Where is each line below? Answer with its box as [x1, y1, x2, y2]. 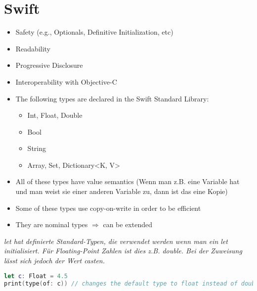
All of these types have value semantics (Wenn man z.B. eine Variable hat [15, 176, 240, 187]
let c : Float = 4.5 [4, 272, 68, 280]
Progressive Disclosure [15, 60, 83, 70]
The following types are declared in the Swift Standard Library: [15, 93, 209, 103]
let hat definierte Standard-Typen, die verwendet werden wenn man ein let [4, 236, 228, 246]
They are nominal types [15, 219, 88, 230]
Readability [15, 43, 51, 53]
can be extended [103, 219, 152, 230]
